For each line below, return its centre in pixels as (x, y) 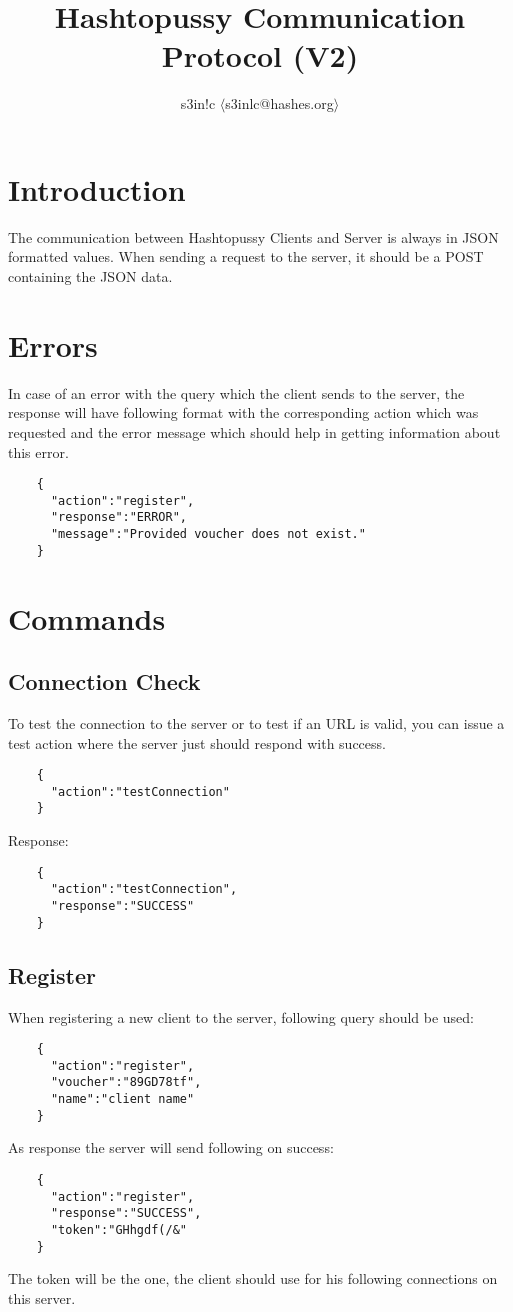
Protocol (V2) (260, 55)
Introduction (97, 188)
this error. (38, 451)
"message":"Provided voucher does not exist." (208, 534)
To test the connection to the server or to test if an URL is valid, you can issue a (256, 722)
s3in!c (198, 103)
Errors (53, 344)
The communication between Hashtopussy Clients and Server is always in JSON (253, 236)
